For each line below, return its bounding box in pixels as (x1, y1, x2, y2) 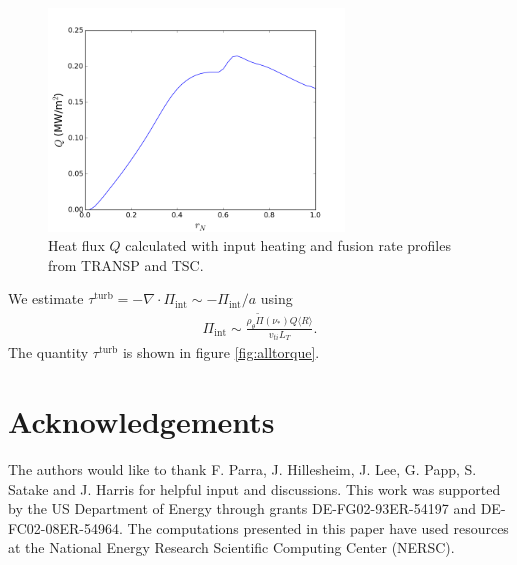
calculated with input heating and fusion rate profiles (125, 235, 451, 256)
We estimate (8, 288, 84, 309)
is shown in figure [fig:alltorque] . (122, 342, 320, 363)
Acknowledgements (8, 401, 275, 442)
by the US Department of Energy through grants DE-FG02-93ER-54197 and (8, 498, 477, 519)
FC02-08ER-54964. (8, 517, 123, 538)
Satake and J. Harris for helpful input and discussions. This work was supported (8, 478, 501, 499)
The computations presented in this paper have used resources (127, 517, 509, 538)
